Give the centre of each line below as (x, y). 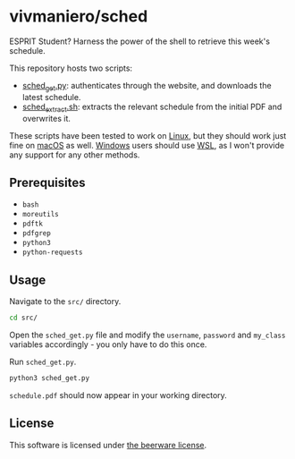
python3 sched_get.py (50, 378)
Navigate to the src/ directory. (65, 302)
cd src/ (24, 318)
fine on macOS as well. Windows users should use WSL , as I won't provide (147, 145)
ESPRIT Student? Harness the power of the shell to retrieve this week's (140, 41)
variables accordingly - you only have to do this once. (108, 344)
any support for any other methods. (75, 155)
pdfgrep (36, 234)
